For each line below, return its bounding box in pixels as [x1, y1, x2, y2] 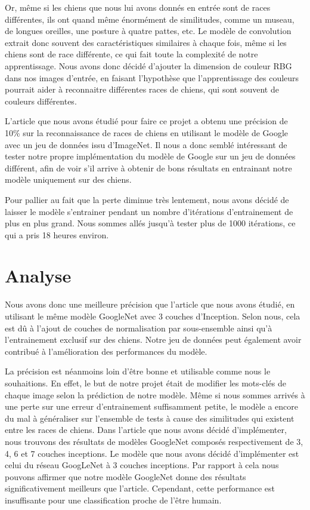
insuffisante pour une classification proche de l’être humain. [5, 493, 222, 506]
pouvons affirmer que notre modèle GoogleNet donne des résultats [5, 470, 246, 483]
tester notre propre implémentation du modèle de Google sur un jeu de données [5, 150, 296, 162]
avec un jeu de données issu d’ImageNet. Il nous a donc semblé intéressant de [5, 138, 287, 150]
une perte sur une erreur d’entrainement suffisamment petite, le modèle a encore [5, 400, 299, 413]
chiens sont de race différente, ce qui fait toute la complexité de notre [5, 48, 258, 60]
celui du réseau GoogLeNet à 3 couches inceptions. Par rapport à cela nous [5, 459, 279, 471]
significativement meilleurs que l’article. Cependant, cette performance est [5, 482, 275, 494]
